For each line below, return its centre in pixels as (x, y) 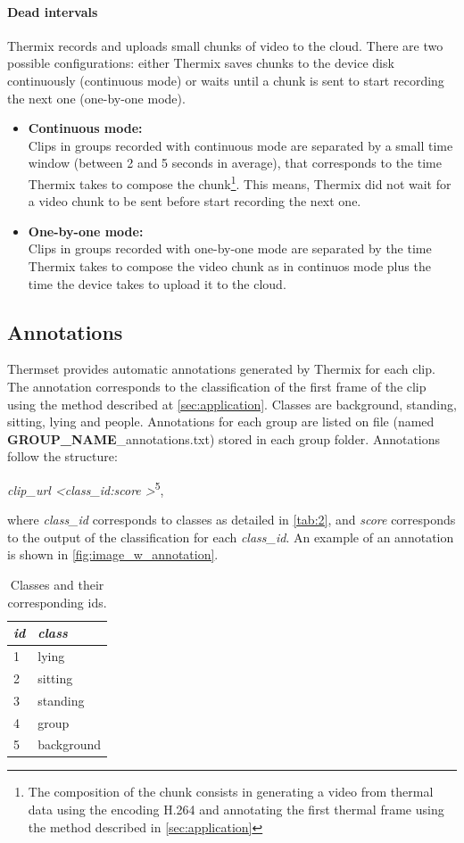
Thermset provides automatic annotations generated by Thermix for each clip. (221, 369)
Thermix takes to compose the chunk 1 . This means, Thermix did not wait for (240, 182)
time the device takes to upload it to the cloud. (157, 283)
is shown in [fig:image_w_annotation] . (113, 554)
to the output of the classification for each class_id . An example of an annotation (231, 537)
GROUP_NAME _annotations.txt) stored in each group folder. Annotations (224, 438)
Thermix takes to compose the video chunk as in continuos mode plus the (229, 265)
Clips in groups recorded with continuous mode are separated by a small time (240, 145)
